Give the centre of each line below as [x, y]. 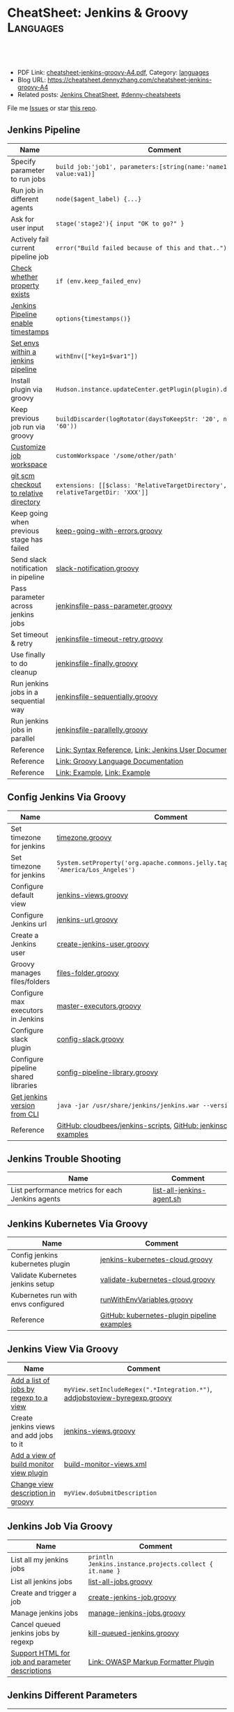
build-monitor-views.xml [105, 1464]
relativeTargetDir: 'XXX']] [102, 492]
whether [24, 276]
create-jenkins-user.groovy [103, 944]
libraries [24, 1085]
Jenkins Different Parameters [72, 1696]
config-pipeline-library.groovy [108, 1072]
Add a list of [30, 1380]
